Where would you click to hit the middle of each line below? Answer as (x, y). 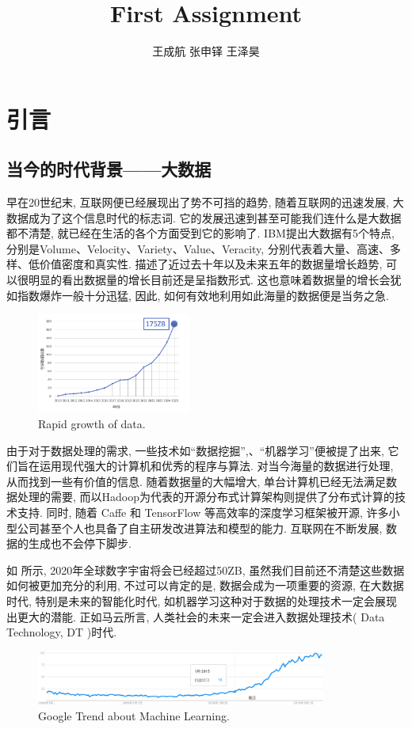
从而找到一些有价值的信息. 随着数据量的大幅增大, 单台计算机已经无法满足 (196, 481)
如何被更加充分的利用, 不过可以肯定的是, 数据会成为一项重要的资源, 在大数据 (205, 585)
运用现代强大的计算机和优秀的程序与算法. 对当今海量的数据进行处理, (216, 466)
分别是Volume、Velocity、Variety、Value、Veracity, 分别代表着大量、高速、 (198, 248)
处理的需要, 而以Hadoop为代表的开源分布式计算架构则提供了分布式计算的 (206, 497)
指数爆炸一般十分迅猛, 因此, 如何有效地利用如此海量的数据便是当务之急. (203, 295)
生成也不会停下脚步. (80, 543)
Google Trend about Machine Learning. (134, 715)
